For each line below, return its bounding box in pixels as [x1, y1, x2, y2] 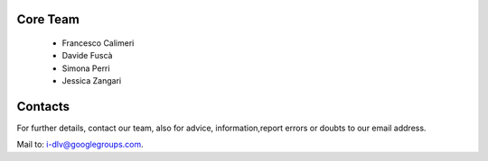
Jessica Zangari [61, 76, 122, 86]
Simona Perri [61, 63, 110, 74]
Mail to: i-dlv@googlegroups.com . [16, 139, 144, 150]
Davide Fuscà [61, 50, 113, 61]
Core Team [16, 12, 80, 27]
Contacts [16, 99, 70, 114]
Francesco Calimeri [61, 38, 135, 49]
